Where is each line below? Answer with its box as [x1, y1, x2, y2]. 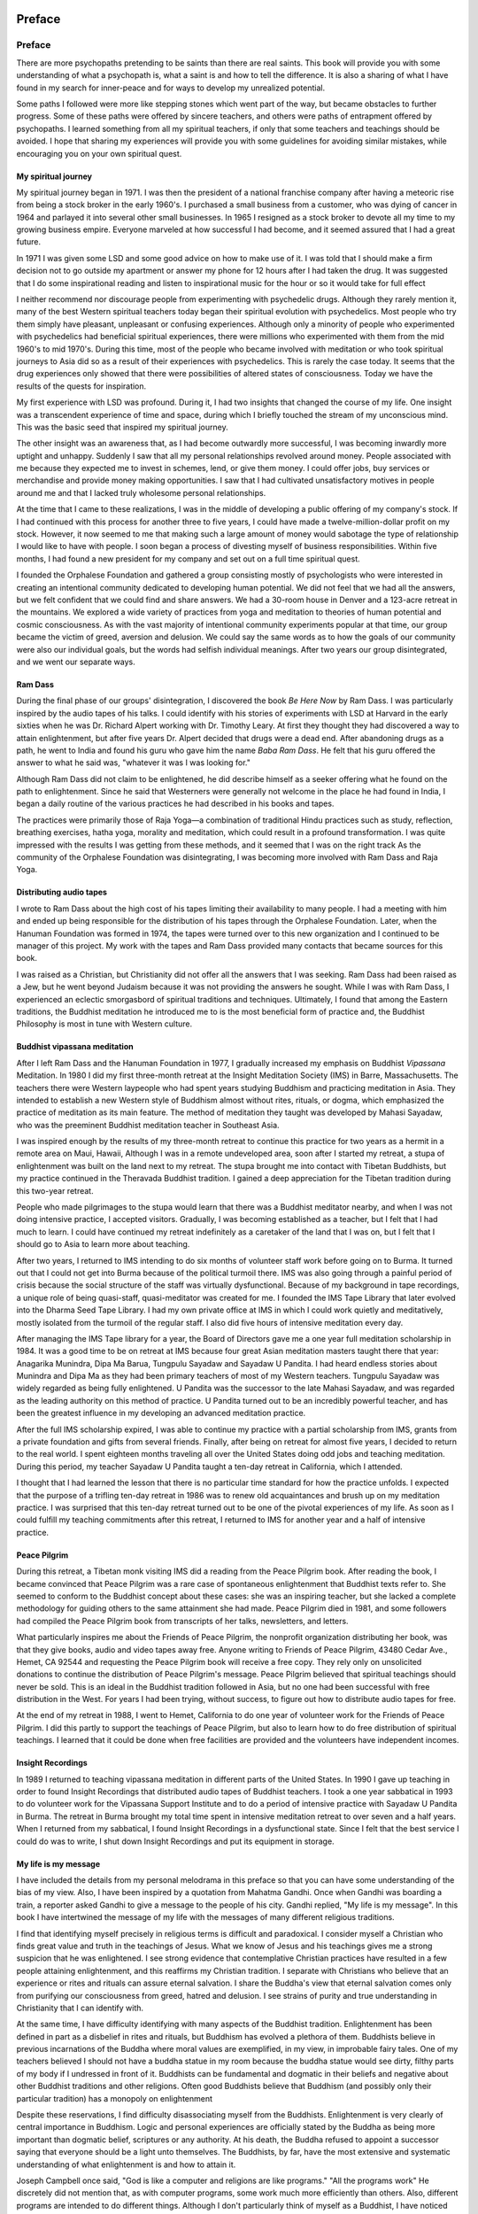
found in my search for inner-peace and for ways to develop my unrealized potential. [16, 82, 326, 93]
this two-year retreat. [16, 1185, 94, 1196]
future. [16, 236, 42, 247]
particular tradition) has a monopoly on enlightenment [16, 2093, 212, 2103]
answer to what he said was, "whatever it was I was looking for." [16, 757, 251, 768]
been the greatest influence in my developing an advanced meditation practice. [16, 1408, 306, 1419]
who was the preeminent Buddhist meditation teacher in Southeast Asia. [16, 1119, 280, 1130]
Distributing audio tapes [16, 886, 108, 898]
